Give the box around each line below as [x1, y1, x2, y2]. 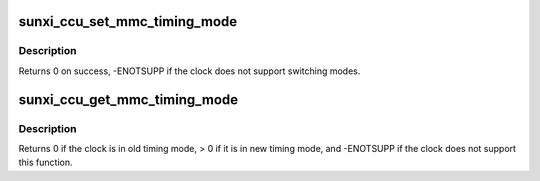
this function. [18, 156, 73, 169]
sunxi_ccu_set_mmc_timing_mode [18, 13, 238, 30]
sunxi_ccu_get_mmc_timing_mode [18, 91, 239, 108]
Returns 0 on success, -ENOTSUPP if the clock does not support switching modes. [18, 65, 361, 77]
